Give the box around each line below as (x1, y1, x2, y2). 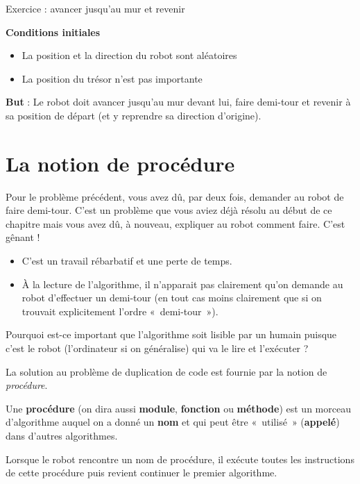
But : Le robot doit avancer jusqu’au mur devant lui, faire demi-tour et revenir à (6, 94, 351, 109)
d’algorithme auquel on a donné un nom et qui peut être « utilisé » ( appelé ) (6, 415, 340, 429)
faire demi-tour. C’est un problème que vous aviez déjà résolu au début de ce (6, 203, 332, 217)
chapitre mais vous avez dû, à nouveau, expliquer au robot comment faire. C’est (6, 216, 345, 231)
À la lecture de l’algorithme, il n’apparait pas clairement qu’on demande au (22, 276, 343, 291)
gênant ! (6, 230, 40, 244)
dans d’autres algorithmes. (6, 428, 118, 442)
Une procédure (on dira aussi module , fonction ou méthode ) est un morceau (6, 401, 351, 415)
